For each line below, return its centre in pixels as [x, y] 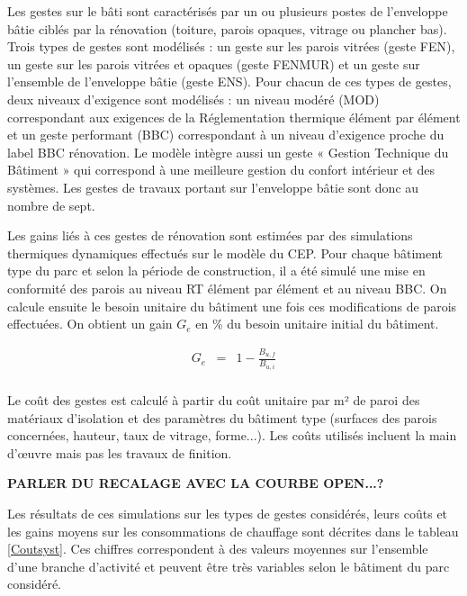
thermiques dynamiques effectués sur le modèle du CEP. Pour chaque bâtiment [225, 253]
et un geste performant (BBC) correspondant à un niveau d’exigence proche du [226, 135]
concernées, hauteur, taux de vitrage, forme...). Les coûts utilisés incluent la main [232, 435]
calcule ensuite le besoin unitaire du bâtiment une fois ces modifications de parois [232, 306]
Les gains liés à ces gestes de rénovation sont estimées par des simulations [210, 235]
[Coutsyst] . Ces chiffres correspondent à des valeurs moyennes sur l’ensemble [218, 549]
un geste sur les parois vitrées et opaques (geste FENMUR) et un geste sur [214, 63]
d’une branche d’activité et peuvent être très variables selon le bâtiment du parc [229, 566]
